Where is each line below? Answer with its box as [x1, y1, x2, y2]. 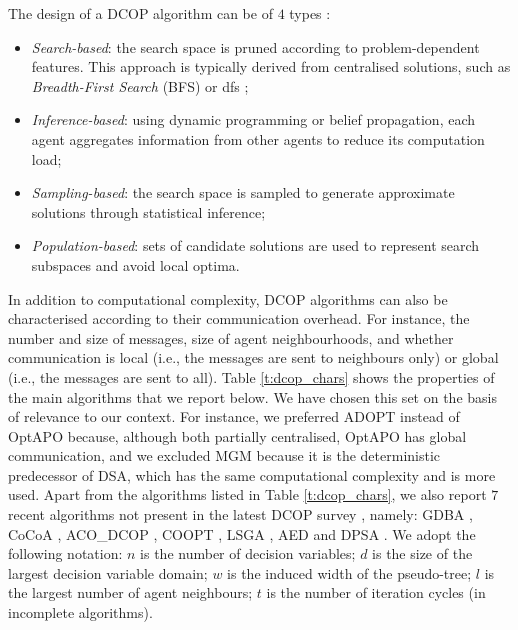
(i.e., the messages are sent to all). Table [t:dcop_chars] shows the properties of [8, 366, 495, 387]
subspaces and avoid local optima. [31, 254, 240, 275]
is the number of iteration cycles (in [266, 582, 486, 603]
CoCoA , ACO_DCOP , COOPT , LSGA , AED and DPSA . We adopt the [8, 523, 476, 544]
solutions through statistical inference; [31, 201, 266, 222]
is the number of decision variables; [140, 543, 356, 564]
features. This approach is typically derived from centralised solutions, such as [31, 56, 511, 77]
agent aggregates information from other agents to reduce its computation [31, 128, 485, 149]
